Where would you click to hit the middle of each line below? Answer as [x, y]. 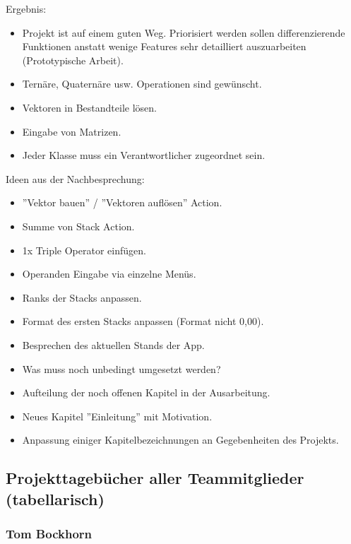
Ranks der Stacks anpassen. [82, 297]
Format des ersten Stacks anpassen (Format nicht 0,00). [143, 321]
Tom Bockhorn [49, 533]
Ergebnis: [26, 8]
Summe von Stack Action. [78, 226]
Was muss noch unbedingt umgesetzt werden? [121, 368]
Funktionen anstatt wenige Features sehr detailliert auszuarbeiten [164, 46]
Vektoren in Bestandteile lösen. [89, 107]
